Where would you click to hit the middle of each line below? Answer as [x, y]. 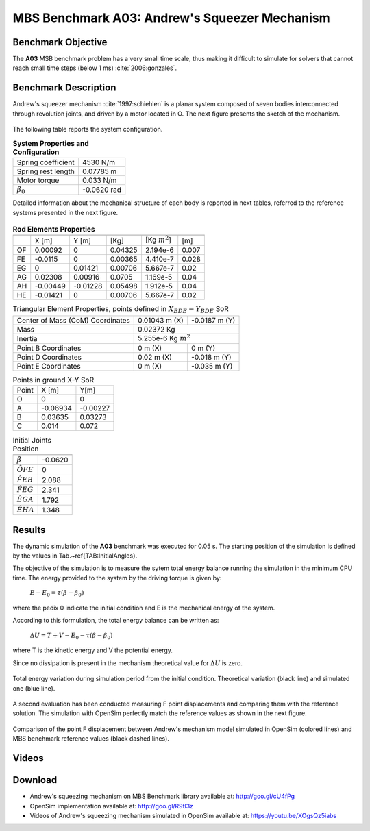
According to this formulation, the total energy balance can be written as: [116, 621]
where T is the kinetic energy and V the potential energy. [92, 650]
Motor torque [38, 180]
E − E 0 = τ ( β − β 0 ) [57, 594]
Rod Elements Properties [54, 230]
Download [35, 780]
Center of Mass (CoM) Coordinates [73, 320]
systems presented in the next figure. [65, 212]
